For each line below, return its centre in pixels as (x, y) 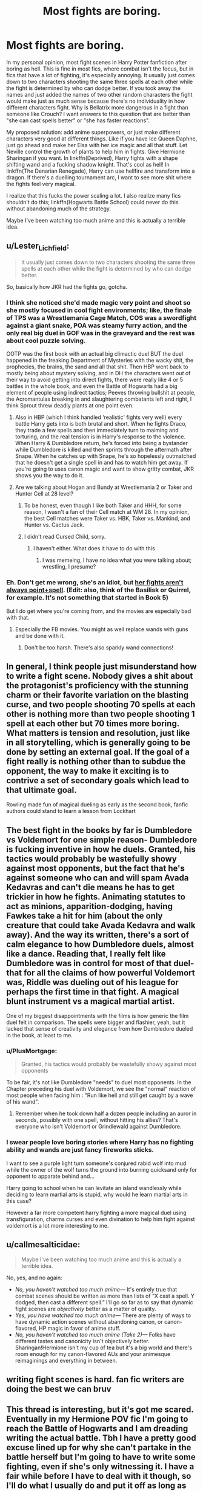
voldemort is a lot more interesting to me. (58, 1225)
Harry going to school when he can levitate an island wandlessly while (94, 1188)
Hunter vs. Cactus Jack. (54, 525)
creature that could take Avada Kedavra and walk (101, 925)
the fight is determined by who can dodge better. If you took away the (93, 88)
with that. (18, 617)
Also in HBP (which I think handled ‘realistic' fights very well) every (98, 417)
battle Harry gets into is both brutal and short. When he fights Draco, (101, 424)
